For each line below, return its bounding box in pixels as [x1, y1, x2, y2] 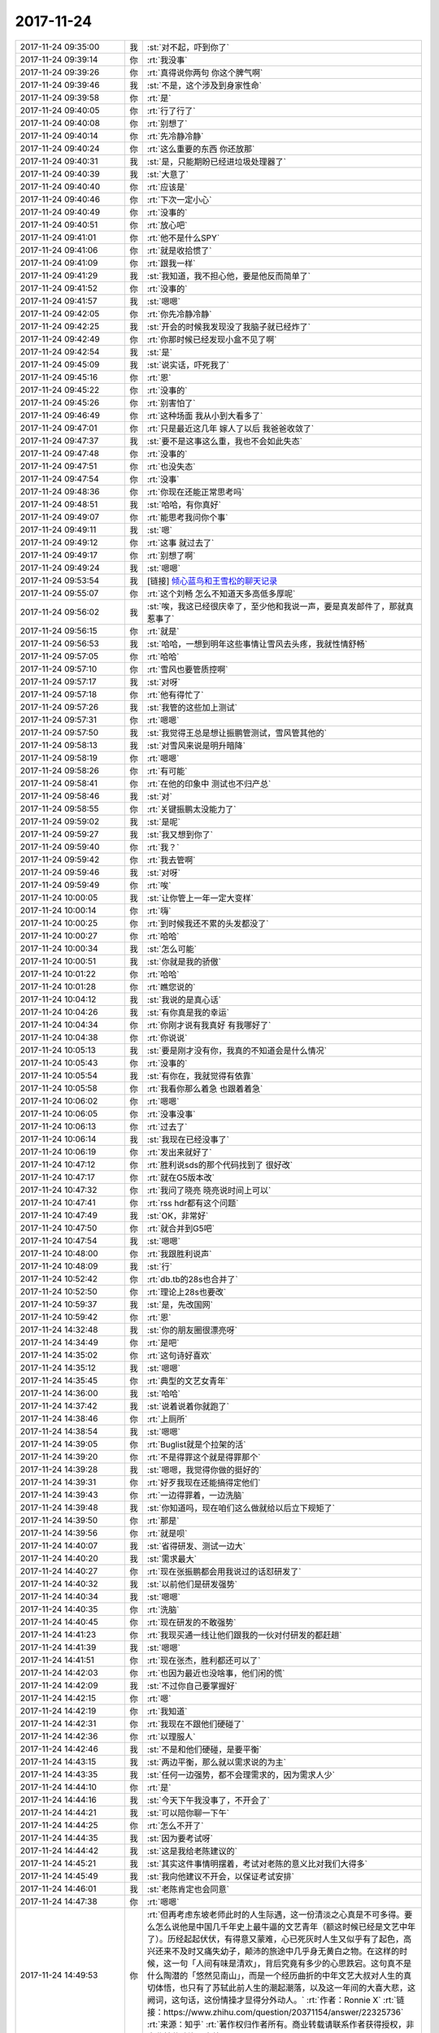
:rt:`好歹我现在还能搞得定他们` [146, 1477, 261, 1488]
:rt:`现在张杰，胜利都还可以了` [146, 1655, 261, 1666]
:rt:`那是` [146, 1515, 180, 1526]
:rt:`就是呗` [146, 1527, 188, 1539]
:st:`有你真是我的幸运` [146, 1007, 229, 1018]
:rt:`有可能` [146, 765, 188, 777]
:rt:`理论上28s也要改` [146, 1286, 227, 1297]
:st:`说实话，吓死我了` [146, 359, 229, 370]
